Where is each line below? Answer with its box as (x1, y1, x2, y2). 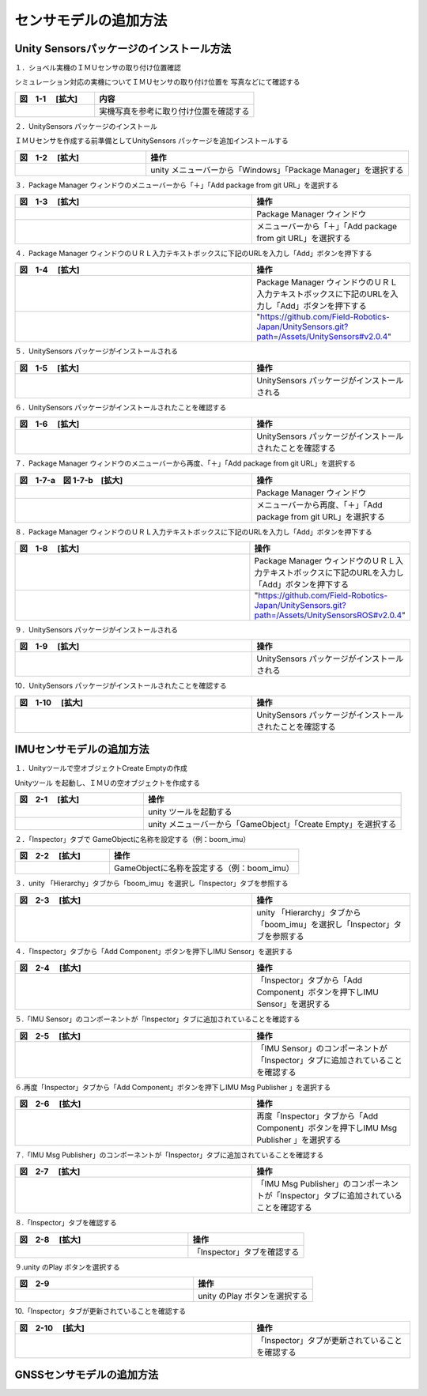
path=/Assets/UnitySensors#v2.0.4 (256, 331, 388, 342)
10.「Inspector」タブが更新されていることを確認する (14, 1307, 187, 1316)
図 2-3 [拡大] (19, 894, 81, 905)
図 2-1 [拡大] (19, 794, 80, 806)
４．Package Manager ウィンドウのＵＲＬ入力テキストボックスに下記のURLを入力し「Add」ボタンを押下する (14, 249, 372, 258)
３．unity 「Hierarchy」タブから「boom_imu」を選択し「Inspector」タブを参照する (14, 878, 289, 889)
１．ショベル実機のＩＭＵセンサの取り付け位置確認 (14, 63, 181, 73)
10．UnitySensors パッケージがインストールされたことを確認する (14, 681, 227, 691)
